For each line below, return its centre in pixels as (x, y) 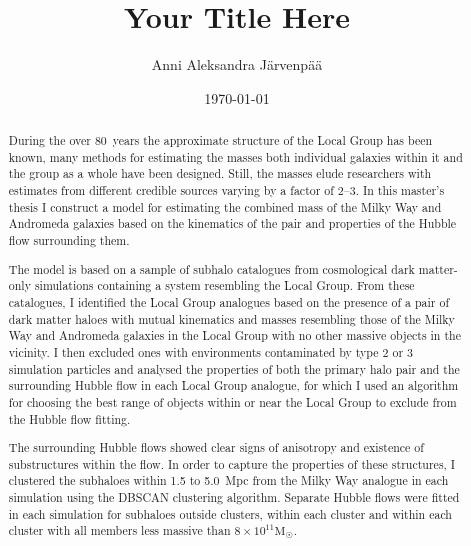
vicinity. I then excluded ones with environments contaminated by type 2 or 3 (210, 351)
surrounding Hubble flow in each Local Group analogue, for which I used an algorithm (233, 385)
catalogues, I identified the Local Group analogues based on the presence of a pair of (229, 301)
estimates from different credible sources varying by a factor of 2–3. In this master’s (226, 190)
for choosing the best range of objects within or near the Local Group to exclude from (232, 401)
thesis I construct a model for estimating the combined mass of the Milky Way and (225, 206)
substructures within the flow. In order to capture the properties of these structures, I (232, 463)
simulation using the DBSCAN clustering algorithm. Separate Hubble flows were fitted (234, 497)
